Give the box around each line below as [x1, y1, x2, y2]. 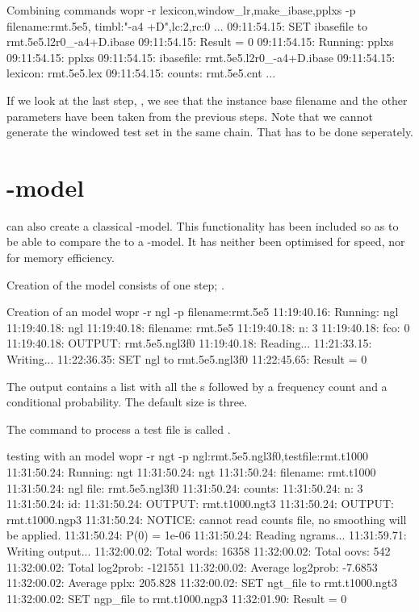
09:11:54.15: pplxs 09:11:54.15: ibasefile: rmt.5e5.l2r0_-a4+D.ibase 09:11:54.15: [6, 48, 396, 65]
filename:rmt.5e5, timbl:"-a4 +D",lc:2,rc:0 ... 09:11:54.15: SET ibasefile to [6, 17, 367, 34]
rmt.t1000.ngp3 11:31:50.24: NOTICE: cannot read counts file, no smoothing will [6, 510, 407, 527]
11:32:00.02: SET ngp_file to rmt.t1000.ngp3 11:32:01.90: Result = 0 [6, 589, 347, 606]
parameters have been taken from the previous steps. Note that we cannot [6, 107, 373, 124]
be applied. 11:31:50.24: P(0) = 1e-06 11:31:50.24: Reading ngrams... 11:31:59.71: [6, 527, 407, 543]
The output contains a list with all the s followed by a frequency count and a [6, 377, 388, 394]
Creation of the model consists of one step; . [6, 276, 224, 293]
